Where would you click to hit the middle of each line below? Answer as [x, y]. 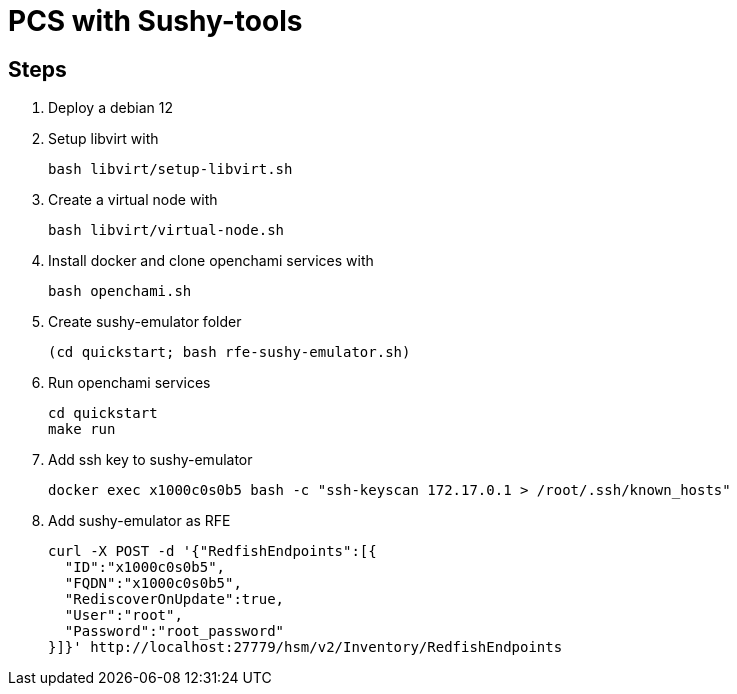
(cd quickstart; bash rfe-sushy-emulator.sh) [229, 352]
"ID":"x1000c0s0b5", [145, 567]
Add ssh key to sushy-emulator [150, 460]
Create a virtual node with [133, 200]
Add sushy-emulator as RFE [139, 521]
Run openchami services [129, 383]
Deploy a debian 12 [110, 108]
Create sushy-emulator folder [145, 322]
